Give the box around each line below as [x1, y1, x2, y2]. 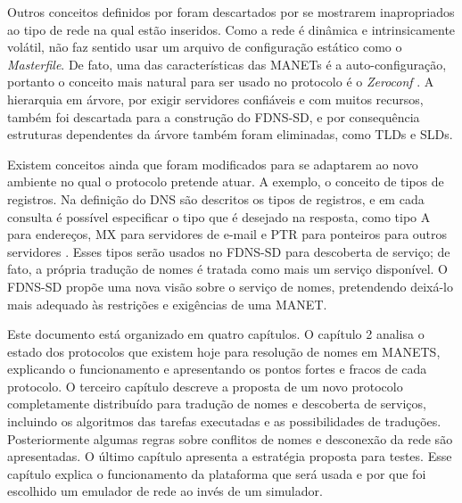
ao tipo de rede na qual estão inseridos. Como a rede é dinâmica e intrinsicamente [7, 20, 456, 38]
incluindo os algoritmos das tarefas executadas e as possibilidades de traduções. [7, 412, 441, 431]
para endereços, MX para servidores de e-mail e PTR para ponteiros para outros [7, 225, 448, 243]
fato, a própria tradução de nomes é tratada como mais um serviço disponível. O [7, 260, 448, 278]
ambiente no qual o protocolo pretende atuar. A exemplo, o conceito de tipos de [7, 172, 444, 191]
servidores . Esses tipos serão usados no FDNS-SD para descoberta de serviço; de [7, 242, 450, 260]
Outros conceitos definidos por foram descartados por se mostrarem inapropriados [7, 3, 455, 21]
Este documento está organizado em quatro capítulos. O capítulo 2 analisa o [7, 325, 425, 343]
